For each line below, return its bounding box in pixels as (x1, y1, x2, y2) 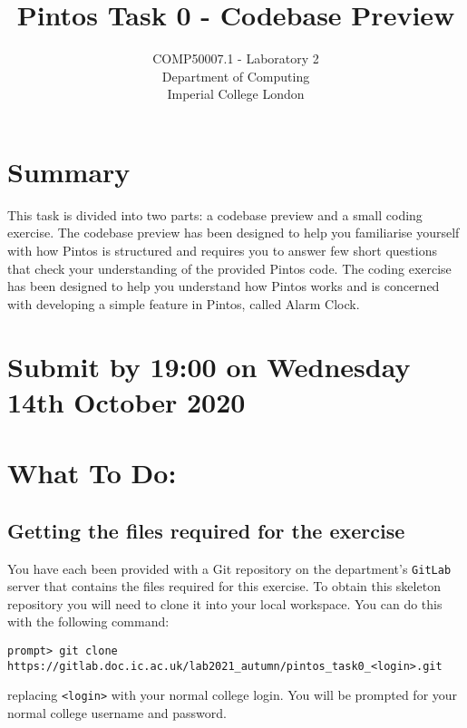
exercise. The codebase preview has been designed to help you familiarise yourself (7, 223, 460, 242)
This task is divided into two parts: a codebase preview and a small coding (7, 205, 423, 224)
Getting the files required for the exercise (7, 516, 405, 544)
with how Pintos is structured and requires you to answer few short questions (7, 241, 437, 260)
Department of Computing (161, 66, 310, 85)
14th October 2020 (7, 383, 246, 420)
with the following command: (7, 612, 170, 631)
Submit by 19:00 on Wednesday (7, 347, 411, 384)
